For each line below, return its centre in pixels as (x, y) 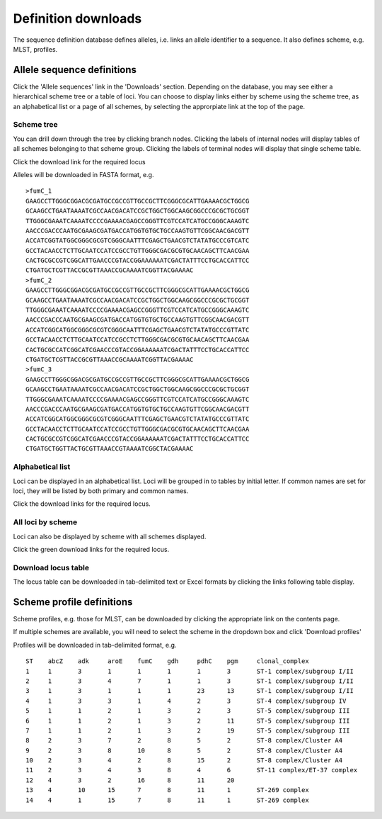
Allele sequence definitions (75, 70)
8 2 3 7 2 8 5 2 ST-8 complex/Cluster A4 (184, 741)
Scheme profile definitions (73, 602)
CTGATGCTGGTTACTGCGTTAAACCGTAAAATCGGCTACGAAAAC (110, 449)
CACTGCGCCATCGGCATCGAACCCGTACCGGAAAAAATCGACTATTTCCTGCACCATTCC (138, 350)
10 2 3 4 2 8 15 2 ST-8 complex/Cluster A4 (184, 761)
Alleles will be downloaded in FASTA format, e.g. (83, 174)
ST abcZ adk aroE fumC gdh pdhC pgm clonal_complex (167, 661)
